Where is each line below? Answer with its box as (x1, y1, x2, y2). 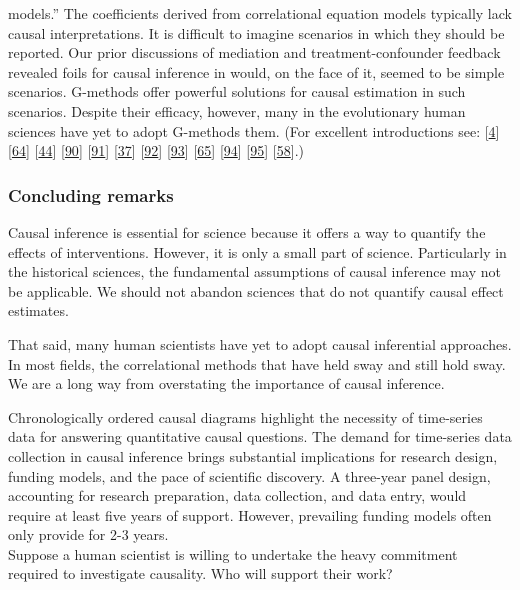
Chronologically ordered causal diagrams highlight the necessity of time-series (8, 406, 483, 427)
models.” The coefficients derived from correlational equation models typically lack (8, 3, 512, 23)
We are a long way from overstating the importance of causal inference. (8, 373, 445, 394)
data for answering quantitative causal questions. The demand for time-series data (8, 426, 512, 447)
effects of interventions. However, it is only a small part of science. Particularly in (8, 241, 507, 262)
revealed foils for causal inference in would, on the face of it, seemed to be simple (8, 61, 505, 82)
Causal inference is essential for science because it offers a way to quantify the (8, 221, 486, 242)
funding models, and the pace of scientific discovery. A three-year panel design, (8, 465, 491, 486)
